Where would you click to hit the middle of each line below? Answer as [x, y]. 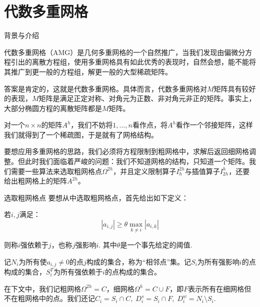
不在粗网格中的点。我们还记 [49, 298]
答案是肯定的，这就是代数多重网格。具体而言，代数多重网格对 [105, 88]
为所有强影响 [218, 261]
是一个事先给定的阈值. [156, 245]
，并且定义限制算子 [145, 171]
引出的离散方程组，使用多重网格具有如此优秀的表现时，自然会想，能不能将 [133, 62]
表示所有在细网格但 [220, 288]
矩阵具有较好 [235, 88]
